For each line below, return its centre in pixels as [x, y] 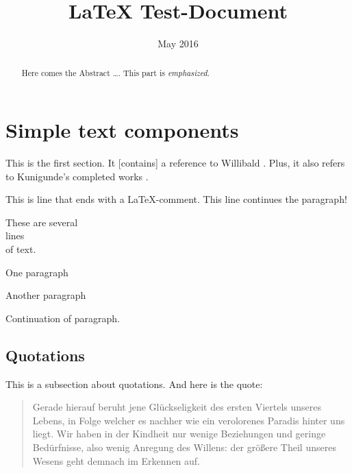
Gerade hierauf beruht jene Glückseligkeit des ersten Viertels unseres [177, 407]
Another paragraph [46, 295]
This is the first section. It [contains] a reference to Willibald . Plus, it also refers [175, 163]
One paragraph [37, 272]
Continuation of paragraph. [63, 318]
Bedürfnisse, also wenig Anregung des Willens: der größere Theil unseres [184, 447]
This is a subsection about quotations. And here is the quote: [134, 384]
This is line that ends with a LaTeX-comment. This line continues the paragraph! [176, 199]
